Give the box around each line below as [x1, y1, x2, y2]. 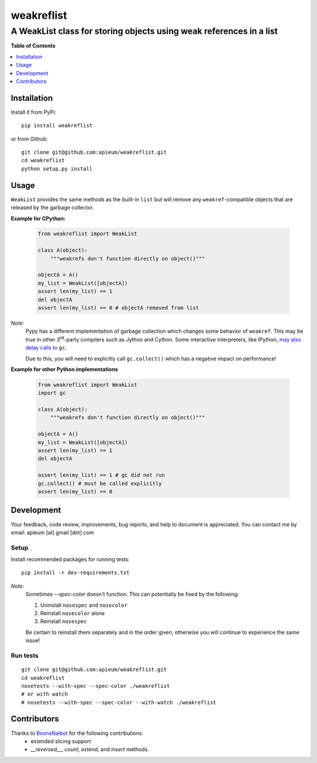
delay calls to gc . [25, 344, 67, 352]
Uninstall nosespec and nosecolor [40, 602, 127, 609]
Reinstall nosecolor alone [40, 609, 105, 616]
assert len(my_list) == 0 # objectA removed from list [38, 305, 199, 311]
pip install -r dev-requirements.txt [21, 569, 130, 576]
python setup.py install [21, 165, 93, 172]
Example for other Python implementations [11, 366, 119, 373]
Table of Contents [11, 42, 56, 49]
